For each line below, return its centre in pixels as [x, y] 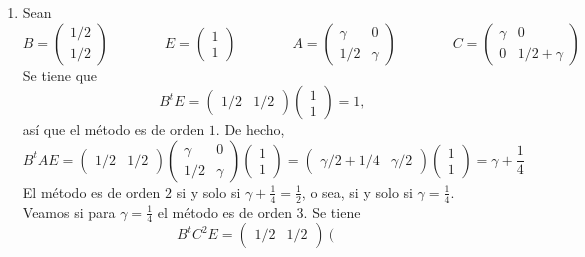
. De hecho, [250, 129]
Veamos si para [69, 211]
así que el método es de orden [113, 129]
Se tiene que [60, 74]
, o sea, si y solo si [357, 191]
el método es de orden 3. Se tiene [259, 211]
